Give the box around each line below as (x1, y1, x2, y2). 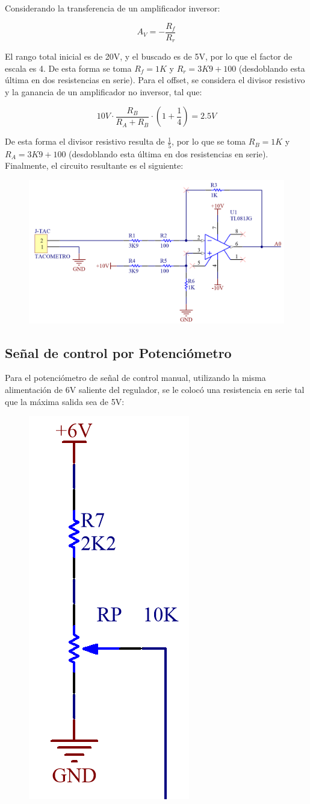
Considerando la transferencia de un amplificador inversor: (5, 2, 220, 14)
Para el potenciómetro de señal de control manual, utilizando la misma (5, 371, 266, 384)
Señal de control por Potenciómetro (5, 343, 232, 362)
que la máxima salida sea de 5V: (5, 395, 125, 407)
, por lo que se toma (172, 135, 246, 148)
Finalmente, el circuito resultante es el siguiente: (5, 159, 184, 172)
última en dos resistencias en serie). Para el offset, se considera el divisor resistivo (5, 74, 305, 86)
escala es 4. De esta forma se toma (5, 61, 132, 74)
